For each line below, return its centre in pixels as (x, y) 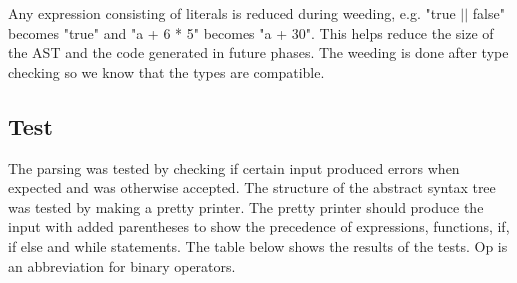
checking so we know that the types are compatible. (166, 71)
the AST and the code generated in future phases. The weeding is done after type (258, 52)
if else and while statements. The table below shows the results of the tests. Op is (258, 245)
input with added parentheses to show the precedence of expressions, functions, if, (259, 226)
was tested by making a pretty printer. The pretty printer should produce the (246, 206)
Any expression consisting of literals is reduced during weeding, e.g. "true (232, 13)
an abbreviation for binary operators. (122, 265)
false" (488, 13)
